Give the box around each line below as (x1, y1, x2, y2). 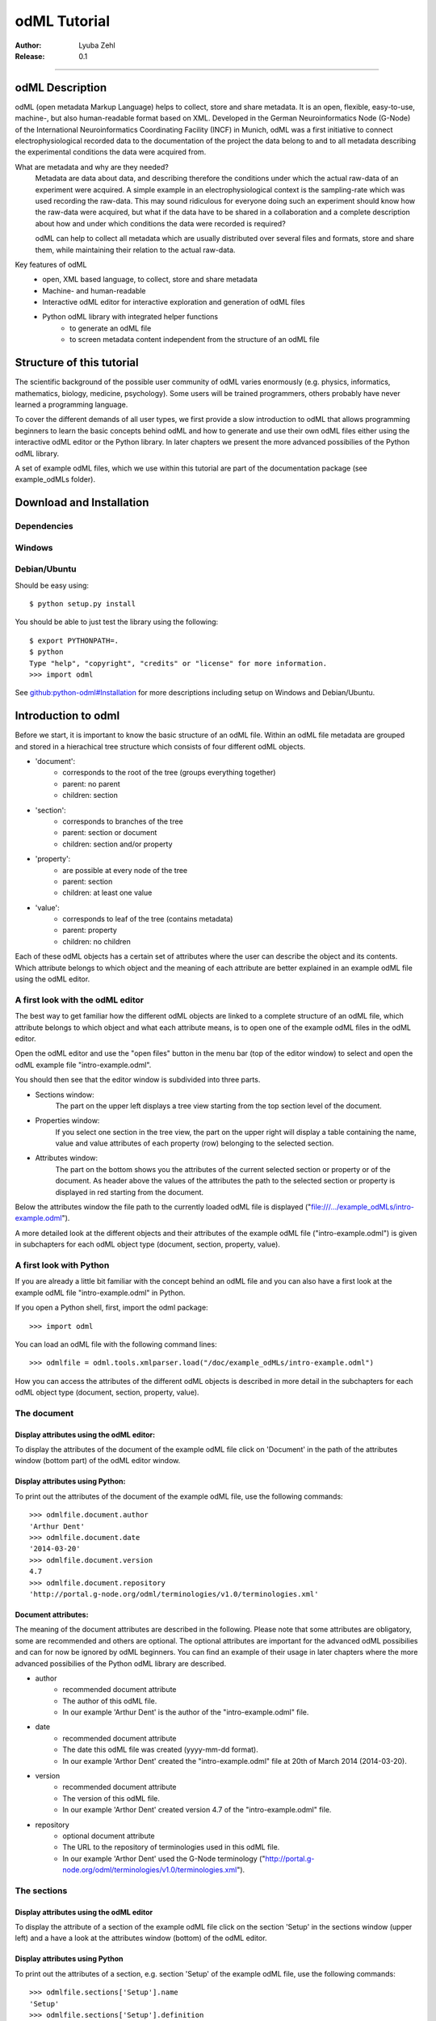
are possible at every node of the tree (62, 865, 188, 875)
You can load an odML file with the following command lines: (15, 1339, 217, 1349)
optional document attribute (62, 1831, 155, 1841)
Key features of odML (15, 259, 87, 269)
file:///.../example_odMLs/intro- (311, 1202, 415, 1212)
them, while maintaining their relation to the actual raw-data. (35, 245, 236, 255)
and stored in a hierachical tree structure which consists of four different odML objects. (15, 741, 306, 751)
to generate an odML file (69, 323, 152, 333)
